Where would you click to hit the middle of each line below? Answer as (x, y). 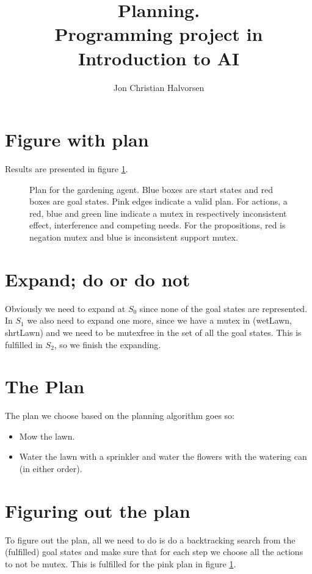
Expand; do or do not (98, 279)
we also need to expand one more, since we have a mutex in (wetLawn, (159, 320)
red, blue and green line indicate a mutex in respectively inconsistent (158, 213)
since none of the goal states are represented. (223, 308)
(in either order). (51, 468)
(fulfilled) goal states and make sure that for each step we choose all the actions (154, 552)
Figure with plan (77, 140)
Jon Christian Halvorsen (159, 87)
